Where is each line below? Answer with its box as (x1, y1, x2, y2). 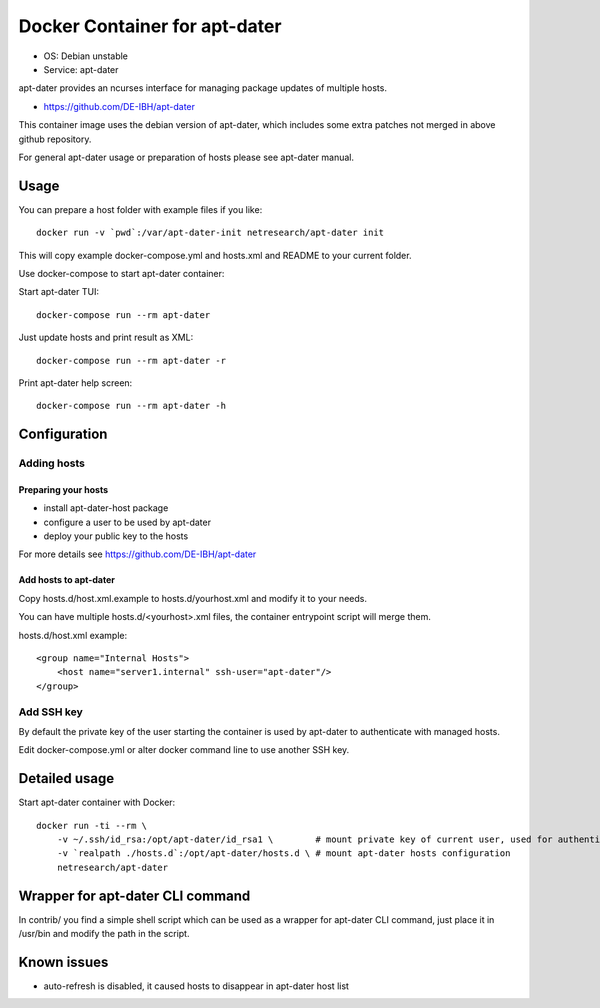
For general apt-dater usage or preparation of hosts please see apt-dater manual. (18, 151, 355, 163)
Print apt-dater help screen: (18, 376, 133, 389)
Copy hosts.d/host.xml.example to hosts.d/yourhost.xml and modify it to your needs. (18, 592, 367, 604)
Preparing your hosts (18, 483, 109, 495)
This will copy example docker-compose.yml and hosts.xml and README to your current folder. (18, 249, 412, 261)
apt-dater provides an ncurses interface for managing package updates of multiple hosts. (18, 82, 387, 94)
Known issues (18, 953, 109, 970)
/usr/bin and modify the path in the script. (18, 928, 190, 940)
